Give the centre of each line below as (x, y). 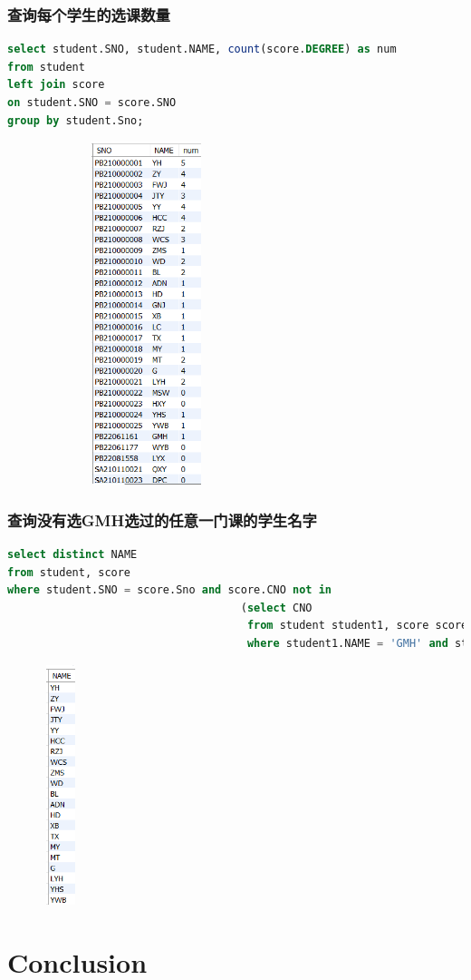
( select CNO (276, 608)
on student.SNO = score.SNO (92, 103)
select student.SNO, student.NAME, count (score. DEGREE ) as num (202, 49)
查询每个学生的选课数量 (89, 14)
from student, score (69, 572)
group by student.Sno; (76, 120)
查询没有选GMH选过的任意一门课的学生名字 (162, 519)
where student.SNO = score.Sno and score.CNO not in (170, 590)
